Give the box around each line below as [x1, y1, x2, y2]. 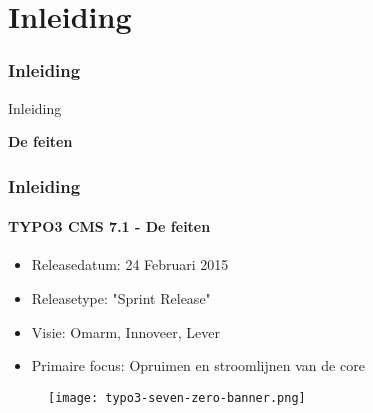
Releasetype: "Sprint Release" [31, 288, 211, 309]
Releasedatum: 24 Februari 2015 [31, 254, 229, 275]
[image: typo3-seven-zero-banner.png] [48, 390, 306, 405]
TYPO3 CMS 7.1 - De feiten [8, 216, 211, 237]
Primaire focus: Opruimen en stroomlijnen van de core [31, 355, 365, 376]
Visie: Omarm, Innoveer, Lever [31, 321, 220, 342]
